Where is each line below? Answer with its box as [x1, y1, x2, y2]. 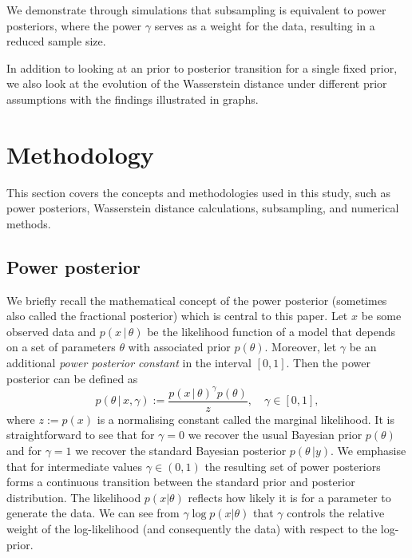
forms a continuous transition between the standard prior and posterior [6, 473, 355, 490]
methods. [6, 215, 51, 232]
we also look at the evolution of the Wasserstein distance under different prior [6, 75, 387, 92]
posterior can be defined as [6, 370, 138, 386]
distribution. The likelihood [6, 489, 141, 505]
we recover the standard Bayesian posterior [75, 441, 287, 458]
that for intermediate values [6, 457, 143, 474]
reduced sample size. [6, 33, 106, 49]
